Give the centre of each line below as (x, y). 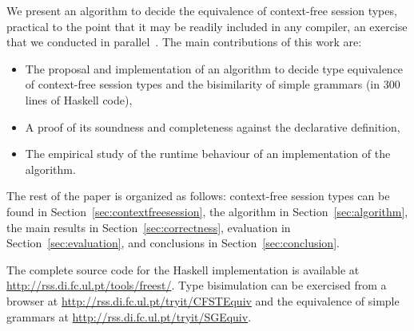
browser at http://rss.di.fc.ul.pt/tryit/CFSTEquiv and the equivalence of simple (203, 300)
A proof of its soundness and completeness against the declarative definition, (213, 126)
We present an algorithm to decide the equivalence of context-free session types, (202, 10)
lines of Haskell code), (79, 99)
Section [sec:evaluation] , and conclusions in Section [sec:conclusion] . (173, 243)
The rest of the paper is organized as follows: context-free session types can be (198, 196)
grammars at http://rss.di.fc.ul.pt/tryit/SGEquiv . (129, 316)
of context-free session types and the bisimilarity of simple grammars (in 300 (213, 84)
